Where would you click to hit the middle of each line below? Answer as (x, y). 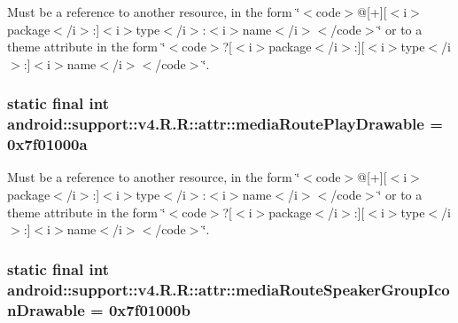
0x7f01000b (149, 309)
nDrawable (46, 309)
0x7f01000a (47, 144)
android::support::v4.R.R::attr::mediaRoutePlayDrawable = (225, 124)
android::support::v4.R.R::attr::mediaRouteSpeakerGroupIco (229, 289)
